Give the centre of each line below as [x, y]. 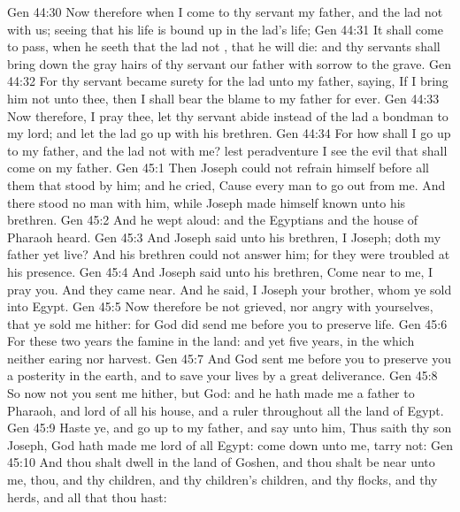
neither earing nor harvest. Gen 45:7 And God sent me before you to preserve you [229, 358]
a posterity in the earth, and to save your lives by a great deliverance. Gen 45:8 [222, 375]
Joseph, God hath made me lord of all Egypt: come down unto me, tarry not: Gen [230, 444]
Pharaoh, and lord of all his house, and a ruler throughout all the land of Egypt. [226, 410]
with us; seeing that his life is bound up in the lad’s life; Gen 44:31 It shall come [225, 29]
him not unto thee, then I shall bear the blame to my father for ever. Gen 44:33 [223, 98]
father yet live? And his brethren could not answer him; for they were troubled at [229, 254]
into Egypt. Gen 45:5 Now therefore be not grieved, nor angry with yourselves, [220, 306]
